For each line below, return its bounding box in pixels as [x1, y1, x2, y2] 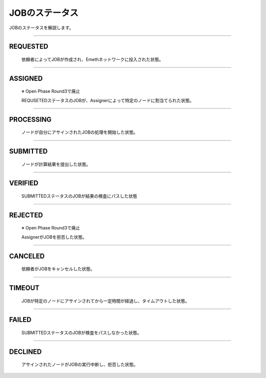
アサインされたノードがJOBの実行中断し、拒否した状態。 [21, 362, 138, 368]
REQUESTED [9, 42, 49, 51]
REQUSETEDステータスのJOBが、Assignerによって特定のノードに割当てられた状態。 [21, 97, 195, 103]
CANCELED [9, 252, 45, 260]
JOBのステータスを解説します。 [9, 25, 74, 31]
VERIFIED [9, 179, 39, 188]
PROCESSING [9, 115, 52, 123]
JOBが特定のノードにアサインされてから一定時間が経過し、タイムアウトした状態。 [21, 298, 190, 303]
